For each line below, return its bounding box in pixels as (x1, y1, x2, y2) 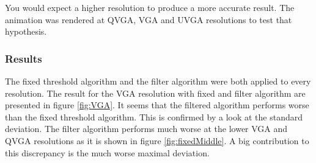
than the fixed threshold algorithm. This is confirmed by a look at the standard (5, 110, 303, 123)
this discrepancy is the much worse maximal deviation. (5, 146, 210, 159)
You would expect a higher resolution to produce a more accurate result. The (5, 1, 295, 13)
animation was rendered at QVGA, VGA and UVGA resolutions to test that (5, 13, 292, 26)
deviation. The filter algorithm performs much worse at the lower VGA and (5, 122, 288, 135)
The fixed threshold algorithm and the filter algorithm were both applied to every (5, 75, 311, 87)
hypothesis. (5, 25, 47, 38)
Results (5, 50, 42, 66)
